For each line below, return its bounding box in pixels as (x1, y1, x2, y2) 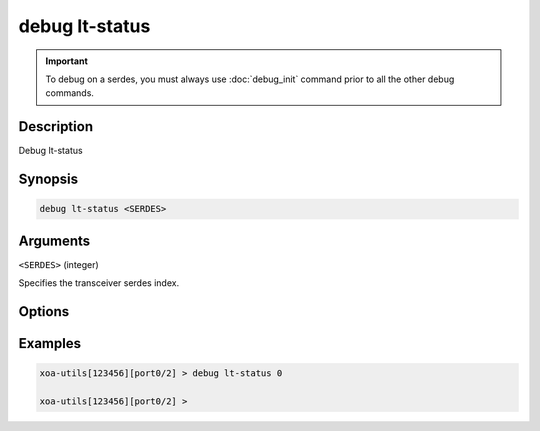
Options (18, 303, 70, 320)
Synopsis (18, 171, 79, 188)
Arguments (18, 232, 91, 249)
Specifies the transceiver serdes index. (18, 277, 180, 289)
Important (45, 55, 89, 67)
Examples (18, 335, 82, 352)
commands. (45, 87, 95, 99)
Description (18, 118, 94, 135)
